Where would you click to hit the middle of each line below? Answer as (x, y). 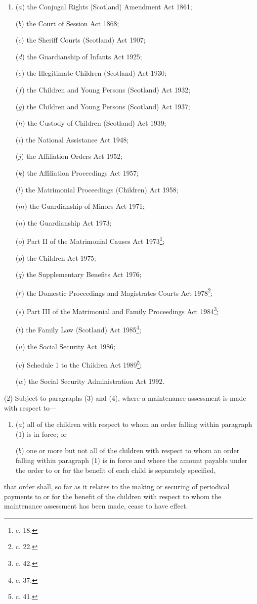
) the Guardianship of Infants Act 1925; (82, 56)
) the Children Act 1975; (59, 257)
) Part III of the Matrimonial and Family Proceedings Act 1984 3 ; (120, 310)
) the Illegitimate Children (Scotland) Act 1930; (94, 73)
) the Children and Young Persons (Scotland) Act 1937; (106, 106)
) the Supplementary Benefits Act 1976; (82, 274)
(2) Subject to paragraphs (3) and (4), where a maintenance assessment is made (125, 397)
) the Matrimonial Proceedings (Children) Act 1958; (99, 189)
